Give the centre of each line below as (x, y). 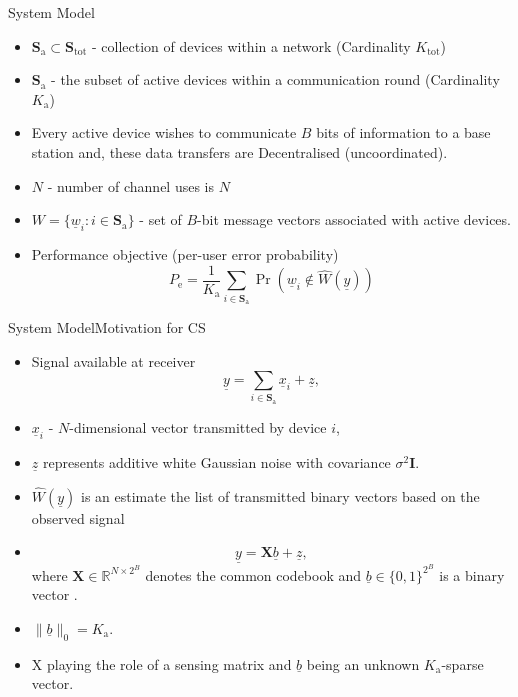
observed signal (78, 517)
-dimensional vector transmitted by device (198, 426)
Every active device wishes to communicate (164, 132)
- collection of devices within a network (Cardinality (251, 45)
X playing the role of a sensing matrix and (161, 663)
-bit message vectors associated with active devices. (354, 219)
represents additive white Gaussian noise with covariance (216, 461)
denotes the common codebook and (253, 574)
